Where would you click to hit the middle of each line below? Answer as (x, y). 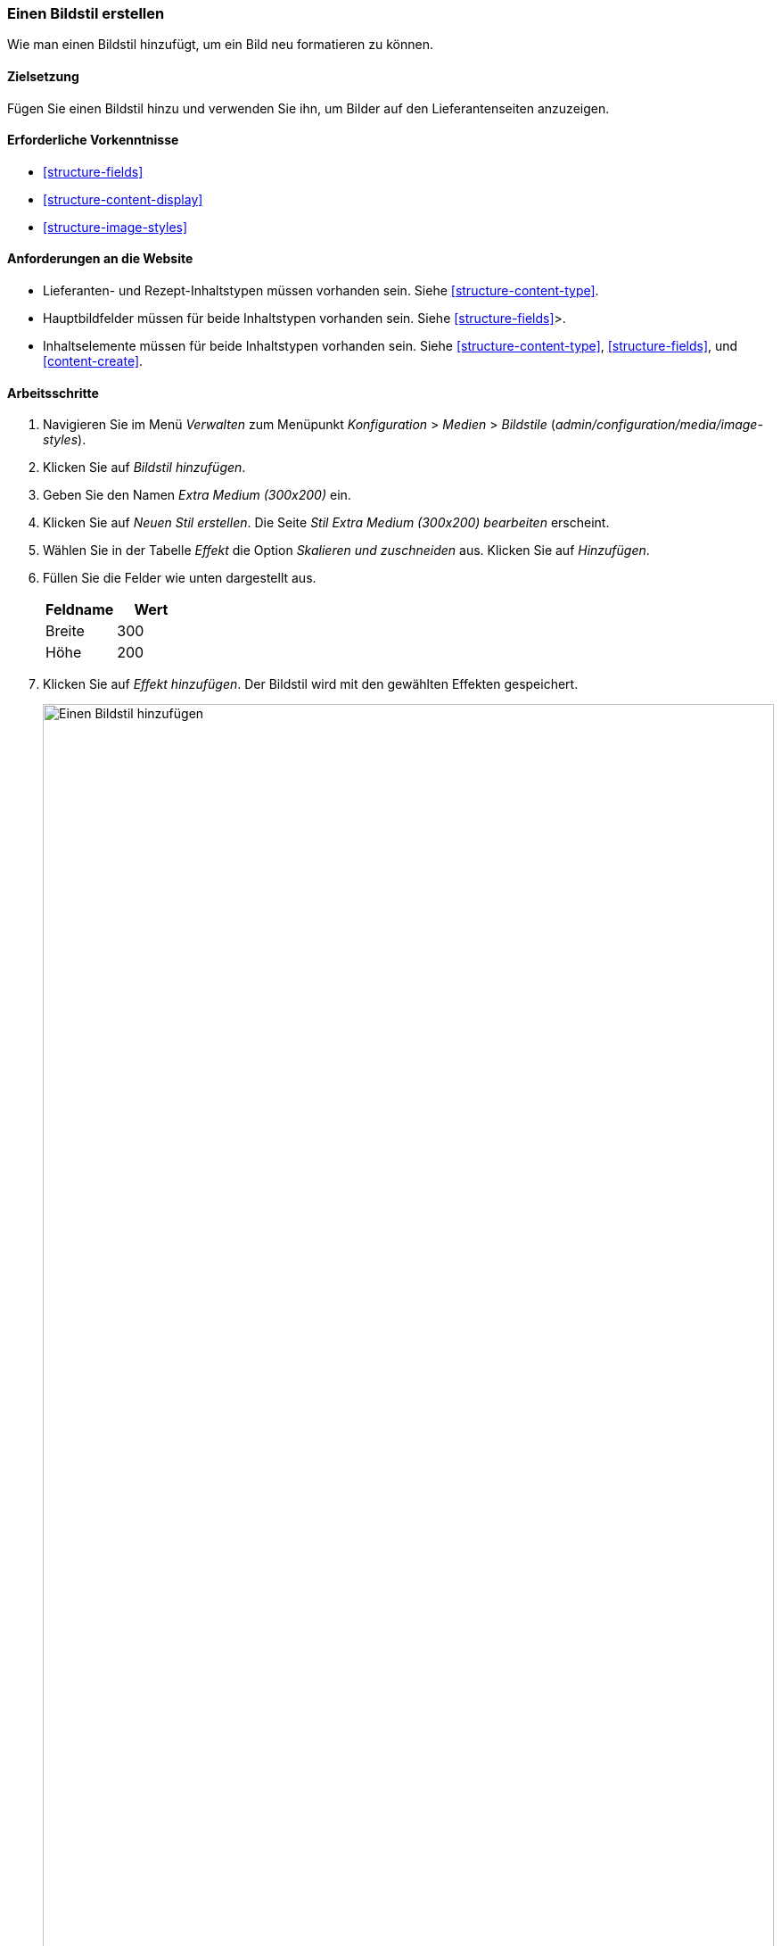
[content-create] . (93, 361)
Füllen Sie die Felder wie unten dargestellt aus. (180, 578)
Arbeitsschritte (53, 393)
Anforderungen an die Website (100, 259)
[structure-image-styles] (115, 227)
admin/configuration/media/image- (659, 425)
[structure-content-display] (123, 199)
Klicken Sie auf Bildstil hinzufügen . (144, 468)
